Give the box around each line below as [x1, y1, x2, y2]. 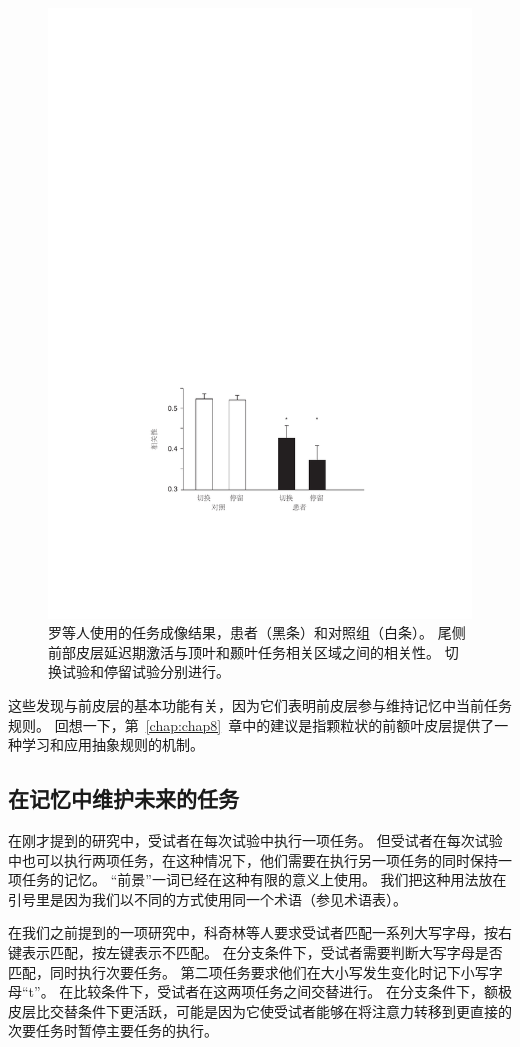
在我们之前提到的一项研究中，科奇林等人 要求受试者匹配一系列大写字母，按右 [8, 922, 512, 943]
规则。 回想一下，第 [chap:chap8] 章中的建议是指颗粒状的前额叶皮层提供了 [8, 714, 495, 735]
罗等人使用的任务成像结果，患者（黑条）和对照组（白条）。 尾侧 [48, 622, 466, 643]
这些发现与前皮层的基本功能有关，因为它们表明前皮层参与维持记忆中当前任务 [8, 695, 512, 716]
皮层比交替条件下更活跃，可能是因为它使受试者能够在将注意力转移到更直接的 [8, 1000, 512, 1021]
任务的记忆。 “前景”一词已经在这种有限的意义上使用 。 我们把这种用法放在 [21, 869, 507, 890]
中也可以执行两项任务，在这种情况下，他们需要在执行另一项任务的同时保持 [8, 849, 498, 870]
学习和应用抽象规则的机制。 [21, 734, 204, 755]
